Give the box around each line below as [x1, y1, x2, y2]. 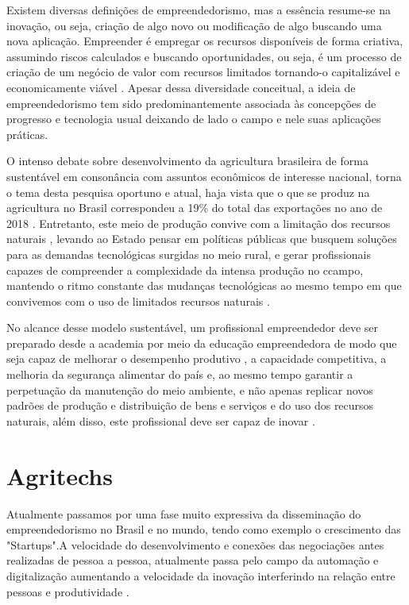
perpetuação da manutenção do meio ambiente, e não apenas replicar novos [6, 381, 373, 398]
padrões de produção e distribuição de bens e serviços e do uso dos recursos [6, 397, 374, 414]
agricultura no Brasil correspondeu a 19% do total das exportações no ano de [6, 199, 383, 216]
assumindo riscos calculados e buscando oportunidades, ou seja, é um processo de [6, 48, 402, 64]
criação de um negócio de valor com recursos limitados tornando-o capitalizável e [6, 64, 400, 80]
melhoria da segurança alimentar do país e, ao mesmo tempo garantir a [6, 366, 353, 383]
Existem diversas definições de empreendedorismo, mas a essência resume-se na [6, 2, 392, 17]
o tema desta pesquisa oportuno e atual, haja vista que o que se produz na [6, 183, 370, 200]
